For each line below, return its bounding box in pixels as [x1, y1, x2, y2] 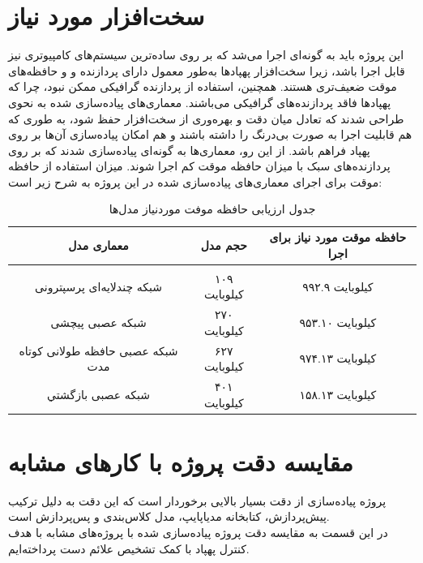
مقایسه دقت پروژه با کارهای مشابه [8, 445, 353, 478]
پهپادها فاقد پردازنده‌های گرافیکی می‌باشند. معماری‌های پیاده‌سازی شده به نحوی [8, 93, 391, 110]
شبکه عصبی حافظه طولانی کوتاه [19, 342, 178, 359]
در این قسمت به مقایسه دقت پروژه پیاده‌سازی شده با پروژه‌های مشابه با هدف [8, 524, 388, 541]
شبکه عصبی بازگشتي [47, 385, 150, 402]
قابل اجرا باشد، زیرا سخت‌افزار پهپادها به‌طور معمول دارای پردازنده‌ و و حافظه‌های [8, 62, 405, 79]
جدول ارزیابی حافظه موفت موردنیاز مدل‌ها [109, 200, 316, 217]
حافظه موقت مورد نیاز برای [269, 229, 407, 246]
